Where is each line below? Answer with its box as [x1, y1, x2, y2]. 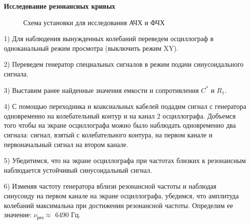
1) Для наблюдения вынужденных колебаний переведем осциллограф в [4, 33, 214, 44]
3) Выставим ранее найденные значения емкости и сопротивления [4, 85, 199, 95]
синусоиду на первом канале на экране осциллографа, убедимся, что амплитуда [4, 190, 239, 200]
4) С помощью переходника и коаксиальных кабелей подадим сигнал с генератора [4, 101, 246, 111]
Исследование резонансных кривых [4, 1, 115, 11]
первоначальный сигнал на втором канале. [4, 139, 128, 149]
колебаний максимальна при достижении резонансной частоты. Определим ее [4, 200, 233, 210]
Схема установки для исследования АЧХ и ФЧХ [23, 17, 165, 27]
